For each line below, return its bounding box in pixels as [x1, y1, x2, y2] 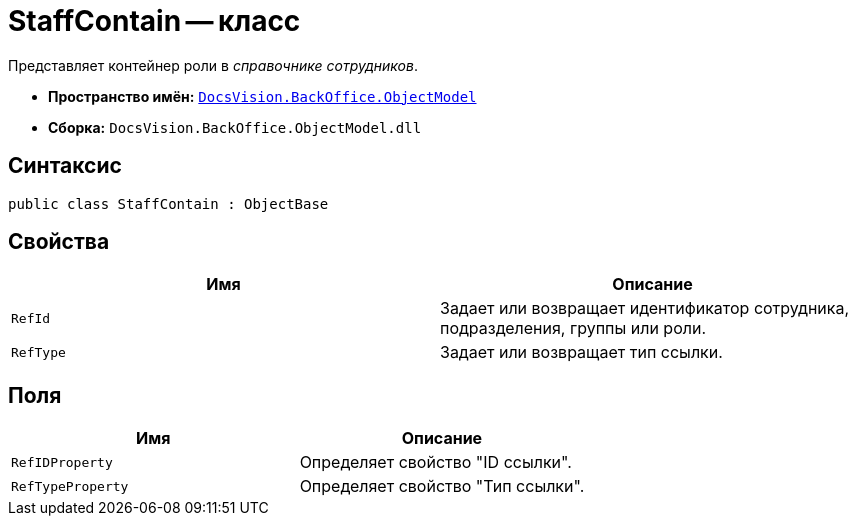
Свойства [8, 229, 110, 255]
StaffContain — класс [8, 4, 301, 38]
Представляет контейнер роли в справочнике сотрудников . [8, 56, 418, 74]
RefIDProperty [11, 454, 113, 470]
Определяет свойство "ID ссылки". [299, 452, 572, 473]
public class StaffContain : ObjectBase [8, 195, 329, 212]
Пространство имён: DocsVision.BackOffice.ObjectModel [48, 87, 477, 105]
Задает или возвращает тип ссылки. [440, 342, 723, 363]
